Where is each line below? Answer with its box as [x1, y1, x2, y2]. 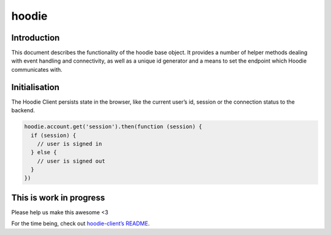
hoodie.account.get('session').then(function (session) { [24, 123, 202, 130]
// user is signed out [37, 157, 105, 164]
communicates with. [11, 66, 63, 73]
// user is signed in [37, 140, 102, 147]
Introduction [11, 33, 60, 43]
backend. [11, 107, 35, 114]
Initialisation [11, 82, 59, 92]
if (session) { [31, 132, 77, 139]
